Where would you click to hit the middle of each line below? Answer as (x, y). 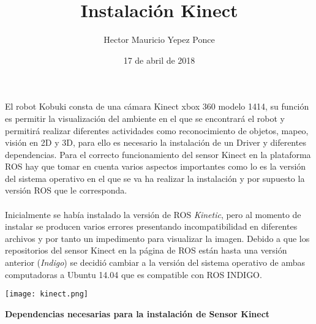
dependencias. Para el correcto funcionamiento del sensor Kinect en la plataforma (158, 154)
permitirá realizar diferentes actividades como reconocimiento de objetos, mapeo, (157, 130)
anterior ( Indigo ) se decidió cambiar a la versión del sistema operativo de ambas (155, 262)
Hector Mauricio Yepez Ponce (159, 40)
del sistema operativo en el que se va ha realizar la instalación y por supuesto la (155, 178)
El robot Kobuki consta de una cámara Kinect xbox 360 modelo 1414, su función (157, 106)
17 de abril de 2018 (159, 60)
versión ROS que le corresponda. (66, 190)
